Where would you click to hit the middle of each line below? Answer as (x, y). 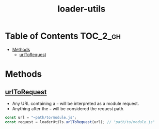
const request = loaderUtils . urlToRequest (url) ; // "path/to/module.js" (80, 122)
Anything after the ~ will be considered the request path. (68, 108)
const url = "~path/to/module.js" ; (41, 117)
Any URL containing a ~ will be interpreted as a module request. (75, 103)
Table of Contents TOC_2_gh (63, 36)
